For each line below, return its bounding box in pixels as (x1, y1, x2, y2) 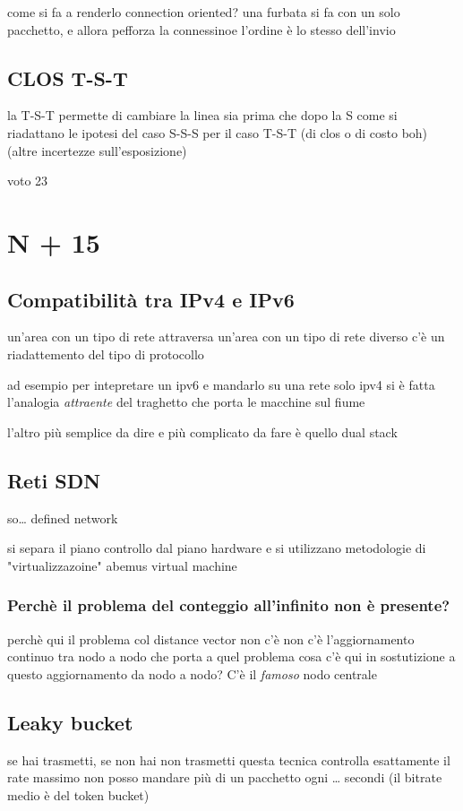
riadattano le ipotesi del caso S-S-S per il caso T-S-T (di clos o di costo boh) (7, 123, 428, 142)
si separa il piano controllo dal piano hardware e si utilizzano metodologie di (7, 539, 426, 557)
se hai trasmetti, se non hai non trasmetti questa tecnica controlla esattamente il (7, 750, 450, 769)
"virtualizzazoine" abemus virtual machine (7, 556, 237, 574)
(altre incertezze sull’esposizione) (7, 141, 187, 160)
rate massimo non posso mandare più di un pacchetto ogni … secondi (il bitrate (7, 768, 442, 787)
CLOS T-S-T (7, 64, 128, 91)
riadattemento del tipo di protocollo (7, 344, 204, 363)
